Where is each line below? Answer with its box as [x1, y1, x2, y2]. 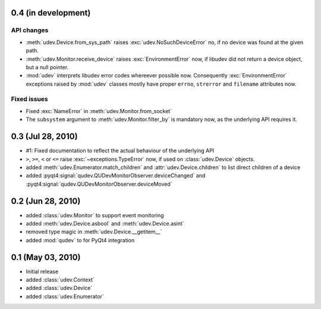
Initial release [26, 268, 59, 275]
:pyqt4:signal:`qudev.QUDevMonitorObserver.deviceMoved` [26, 180, 172, 188]
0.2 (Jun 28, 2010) [11, 196, 81, 206]
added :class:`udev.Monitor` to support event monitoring [26, 211, 164, 219]
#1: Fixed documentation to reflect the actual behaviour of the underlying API [26, 147, 215, 154]
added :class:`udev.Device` [26, 285, 93, 292]
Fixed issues [11, 95, 48, 104]
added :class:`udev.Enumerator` [26, 292, 104, 300]
